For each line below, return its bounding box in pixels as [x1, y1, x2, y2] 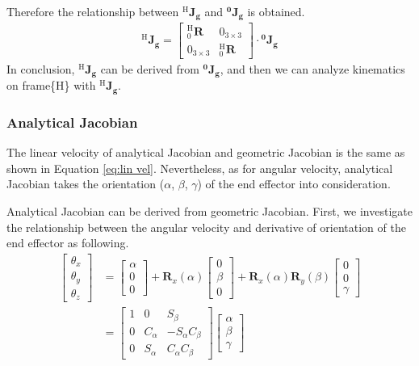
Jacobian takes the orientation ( [6, 175, 165, 192]
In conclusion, [6, 61, 75, 78]
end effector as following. [6, 234, 129, 251]
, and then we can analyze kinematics [220, 61, 405, 78]
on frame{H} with [6, 77, 96, 94]
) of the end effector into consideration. [197, 175, 391, 192]
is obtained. [247, 3, 305, 19]
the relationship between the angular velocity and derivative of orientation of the [6, 218, 406, 235]
